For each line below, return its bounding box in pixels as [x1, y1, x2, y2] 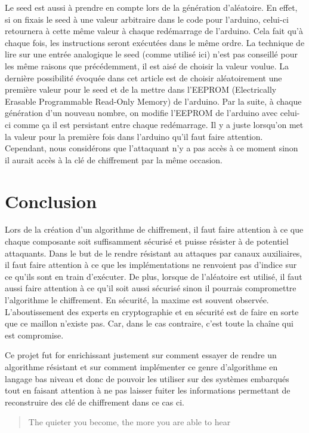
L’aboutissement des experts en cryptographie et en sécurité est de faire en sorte [5, 305, 299, 318]
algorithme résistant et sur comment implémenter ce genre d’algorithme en [5, 360, 278, 373]
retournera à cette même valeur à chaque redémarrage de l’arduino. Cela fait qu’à [5, 25, 304, 37]
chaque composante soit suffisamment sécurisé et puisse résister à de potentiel [5, 235, 289, 248]
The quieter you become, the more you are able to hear [28, 416, 231, 428]
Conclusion [5, 188, 97, 213]
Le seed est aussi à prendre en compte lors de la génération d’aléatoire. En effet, [5, 1, 298, 13]
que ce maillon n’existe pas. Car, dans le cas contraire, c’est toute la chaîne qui [5, 317, 293, 330]
